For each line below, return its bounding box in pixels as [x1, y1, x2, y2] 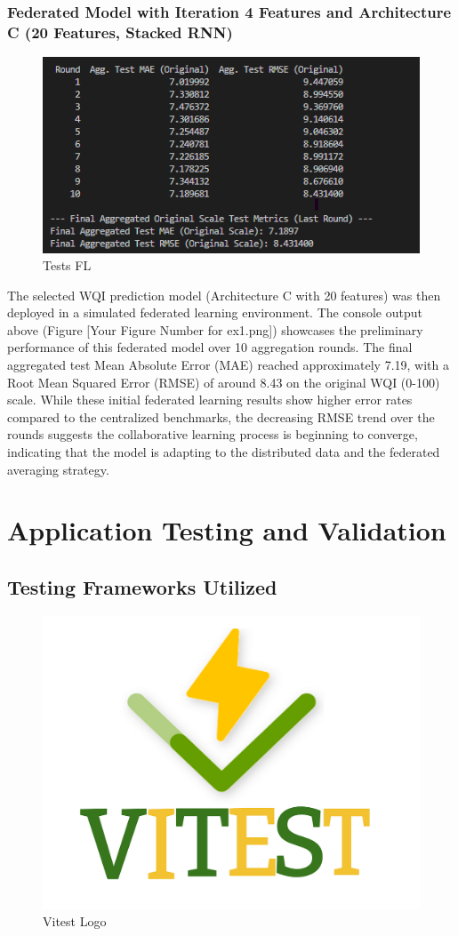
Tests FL [43, 256, 92, 275]
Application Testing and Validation [7, 512, 446, 548]
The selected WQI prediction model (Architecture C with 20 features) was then [7, 285, 441, 304]
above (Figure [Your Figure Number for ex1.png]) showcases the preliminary [7, 320, 423, 339]
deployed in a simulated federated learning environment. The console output [7, 303, 422, 322]
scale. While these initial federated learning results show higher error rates [7, 390, 413, 409]
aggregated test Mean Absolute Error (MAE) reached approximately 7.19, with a [7, 356, 450, 374]
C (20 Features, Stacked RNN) [7, 20, 233, 43]
